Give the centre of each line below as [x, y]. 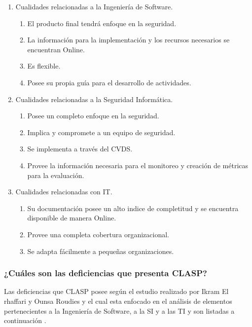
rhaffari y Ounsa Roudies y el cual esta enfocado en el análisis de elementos [118, 301]
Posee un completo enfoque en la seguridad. [93, 116]
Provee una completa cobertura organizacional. [98, 234]
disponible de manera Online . [72, 218]
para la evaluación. [56, 175]
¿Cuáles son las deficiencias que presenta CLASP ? [106, 273]
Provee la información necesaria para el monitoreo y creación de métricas [138, 165]
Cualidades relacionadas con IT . [64, 192]
